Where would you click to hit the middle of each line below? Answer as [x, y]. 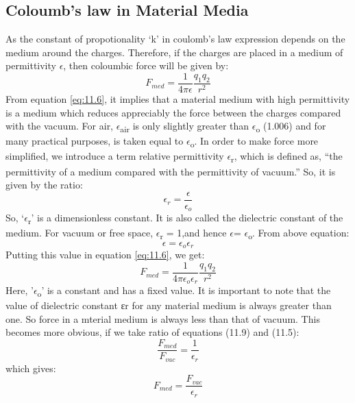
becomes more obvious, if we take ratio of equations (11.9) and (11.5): [152, 332]
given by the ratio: [44, 185]
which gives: [31, 368]
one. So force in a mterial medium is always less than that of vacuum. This [163, 318]
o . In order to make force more [254, 142]
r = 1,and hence [193, 234]
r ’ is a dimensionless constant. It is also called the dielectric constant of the [185, 219]
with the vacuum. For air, [60, 126]
